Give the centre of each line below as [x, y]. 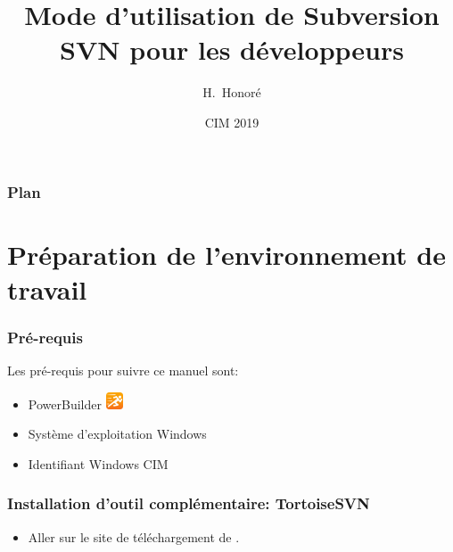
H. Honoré [232, 92]
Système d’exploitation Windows [117, 434]
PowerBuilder [65, 404]
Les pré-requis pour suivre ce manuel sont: [123, 371]
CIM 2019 [232, 122]
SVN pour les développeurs [232, 49]
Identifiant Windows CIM [98, 463]
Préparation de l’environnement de [226, 254]
